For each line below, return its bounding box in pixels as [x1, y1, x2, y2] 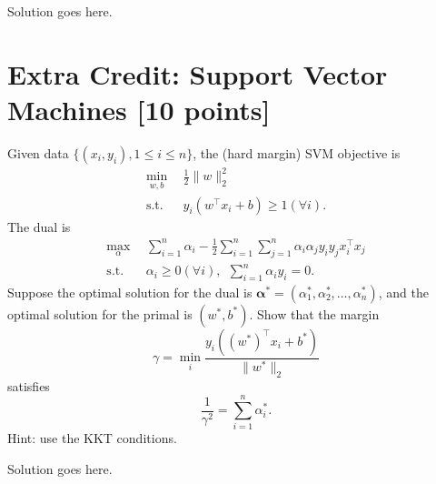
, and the [378, 282, 429, 301]
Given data [7, 143, 69, 162]
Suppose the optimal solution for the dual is [7, 282, 253, 301]
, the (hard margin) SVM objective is [193, 143, 401, 162]
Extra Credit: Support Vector [7, 55, 388, 92]
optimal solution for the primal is [7, 304, 193, 323]
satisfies [7, 376, 50, 395]
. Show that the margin [249, 304, 380, 323]
